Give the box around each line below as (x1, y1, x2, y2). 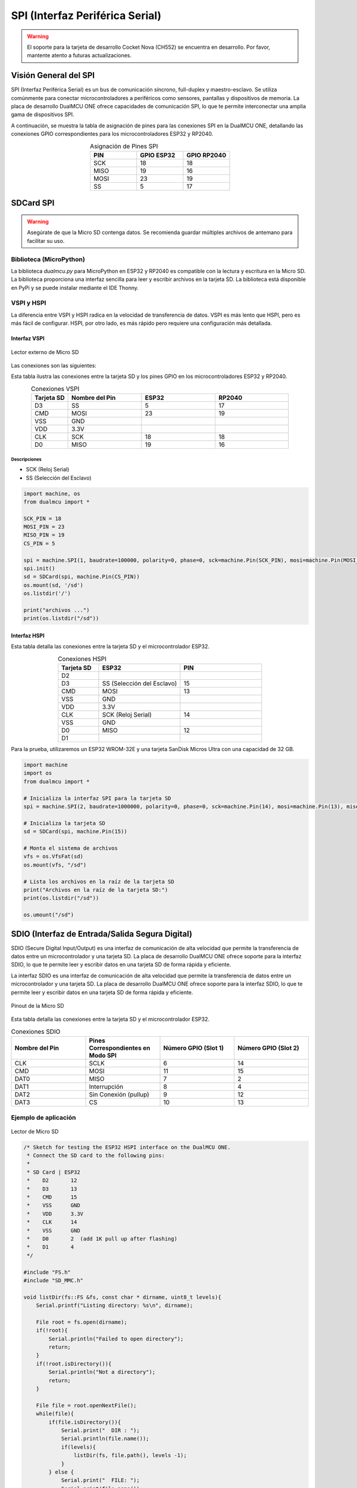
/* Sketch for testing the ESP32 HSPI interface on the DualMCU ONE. (23, 1143, 231, 1151)
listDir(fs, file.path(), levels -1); (73, 1452, 187, 1459)
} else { (48, 1468, 74, 1476)
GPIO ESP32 (140, 151, 176, 159)
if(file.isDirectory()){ (48, 1418, 121, 1426)
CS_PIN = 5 (23, 540, 55, 547)
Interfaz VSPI (11, 335, 45, 342)
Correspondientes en (89, 1044, 151, 1052)
